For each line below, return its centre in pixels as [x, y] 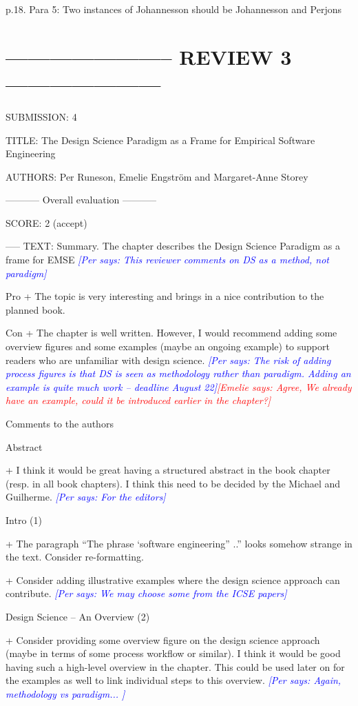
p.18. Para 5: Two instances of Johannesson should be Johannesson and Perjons [173, 9]
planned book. [35, 309]
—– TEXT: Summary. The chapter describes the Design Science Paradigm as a [173, 246]
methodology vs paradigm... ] [65, 693]
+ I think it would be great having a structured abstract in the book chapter [168, 470]
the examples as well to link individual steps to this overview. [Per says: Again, [173, 680]
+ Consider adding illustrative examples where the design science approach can [173, 579]
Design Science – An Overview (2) [78, 616]
